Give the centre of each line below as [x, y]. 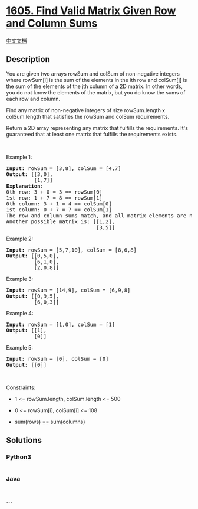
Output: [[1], [27, 330]
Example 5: [20, 347]
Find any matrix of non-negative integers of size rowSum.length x [86, 110]
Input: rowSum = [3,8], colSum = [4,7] [64, 168]
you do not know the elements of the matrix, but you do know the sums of [96, 92]
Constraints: [21, 387]
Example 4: [20, 313]
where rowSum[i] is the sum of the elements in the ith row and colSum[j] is [97, 80]
